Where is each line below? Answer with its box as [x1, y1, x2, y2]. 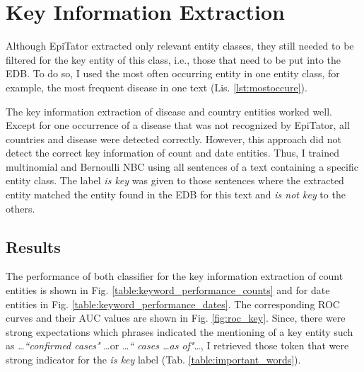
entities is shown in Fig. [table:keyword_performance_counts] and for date [6, 283, 330, 298]
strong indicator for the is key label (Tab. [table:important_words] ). [6, 352, 301, 367]
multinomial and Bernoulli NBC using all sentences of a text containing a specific [6, 159, 358, 174]
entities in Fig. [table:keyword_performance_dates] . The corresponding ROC [6, 296, 340, 311]
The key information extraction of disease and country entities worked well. [6, 103, 332, 118]
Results [6, 235, 61, 257]
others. [6, 201, 35, 215]
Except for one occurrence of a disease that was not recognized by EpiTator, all [6, 118, 350, 133]
